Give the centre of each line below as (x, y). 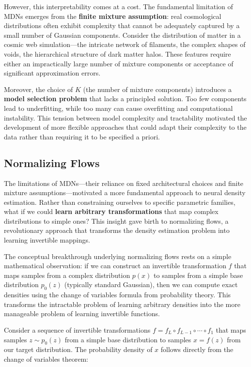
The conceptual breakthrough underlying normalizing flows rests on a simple (118, 256)
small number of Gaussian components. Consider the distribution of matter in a (122, 35)
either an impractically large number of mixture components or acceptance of (119, 63)
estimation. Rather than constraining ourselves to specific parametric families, (120, 202)
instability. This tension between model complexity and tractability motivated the (125, 117)
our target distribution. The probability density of (78, 349)
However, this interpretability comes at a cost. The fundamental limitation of (118, 6)
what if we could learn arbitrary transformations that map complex (111, 211)
